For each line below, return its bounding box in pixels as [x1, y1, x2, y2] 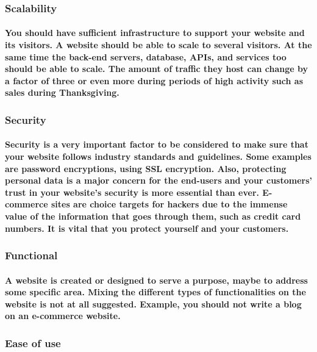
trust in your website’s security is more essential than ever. [5, 185, 260, 198]
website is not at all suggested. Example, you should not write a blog [5, 297, 302, 310]
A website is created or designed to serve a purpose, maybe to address [5, 273, 308, 286]
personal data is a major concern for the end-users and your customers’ [5, 174, 312, 187]
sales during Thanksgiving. [5, 86, 119, 99]
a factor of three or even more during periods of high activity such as [5, 74, 303, 87]
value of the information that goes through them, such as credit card [5, 210, 301, 222]
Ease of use [5, 335, 61, 350]
